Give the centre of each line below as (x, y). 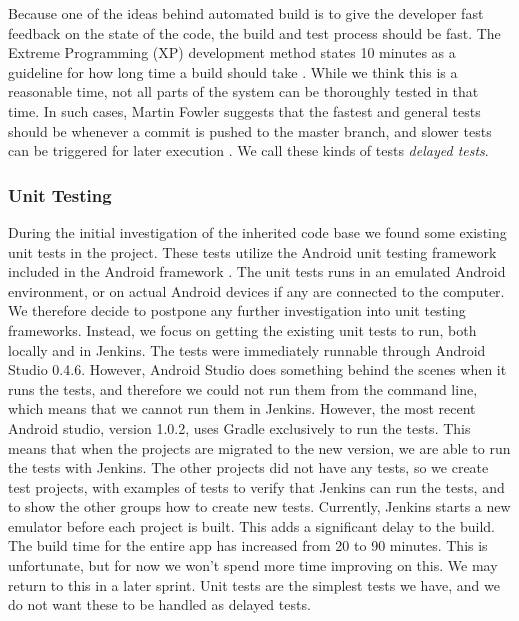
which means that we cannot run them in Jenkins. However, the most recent (242, 408)
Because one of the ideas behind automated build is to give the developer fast (246, 13)
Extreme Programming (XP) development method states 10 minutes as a (232, 52)
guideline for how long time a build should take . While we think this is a (233, 71)
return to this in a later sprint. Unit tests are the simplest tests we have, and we (254, 584)
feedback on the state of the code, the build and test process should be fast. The (254, 32)
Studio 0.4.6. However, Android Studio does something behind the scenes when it (257, 369)
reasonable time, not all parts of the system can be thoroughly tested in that (243, 91)
